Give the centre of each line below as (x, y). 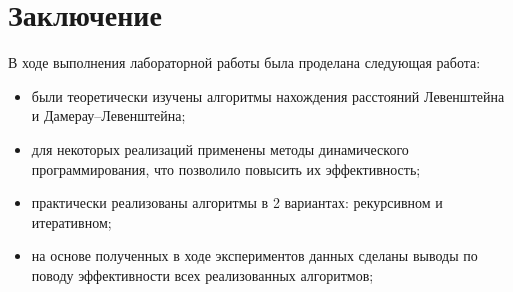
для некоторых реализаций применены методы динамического (220, 148)
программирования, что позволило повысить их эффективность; (226, 168)
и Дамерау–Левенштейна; (108, 115)
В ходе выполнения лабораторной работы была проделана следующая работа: (244, 62)
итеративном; (71, 221)
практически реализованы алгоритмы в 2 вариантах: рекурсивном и (237, 202)
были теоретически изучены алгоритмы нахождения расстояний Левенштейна (268, 95)
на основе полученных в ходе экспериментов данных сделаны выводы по (254, 255)
